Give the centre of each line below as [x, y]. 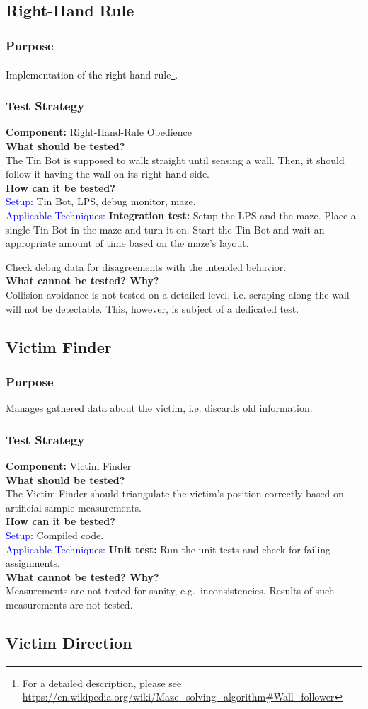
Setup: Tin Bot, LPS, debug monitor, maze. [101, 201]
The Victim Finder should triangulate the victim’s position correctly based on [175, 494]
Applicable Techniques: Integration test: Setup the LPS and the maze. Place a [181, 215]
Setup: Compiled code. [55, 535]
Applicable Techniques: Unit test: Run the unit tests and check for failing [168, 549]
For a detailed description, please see [102, 682]
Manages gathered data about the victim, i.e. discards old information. [159, 408]
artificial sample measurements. [74, 507]
